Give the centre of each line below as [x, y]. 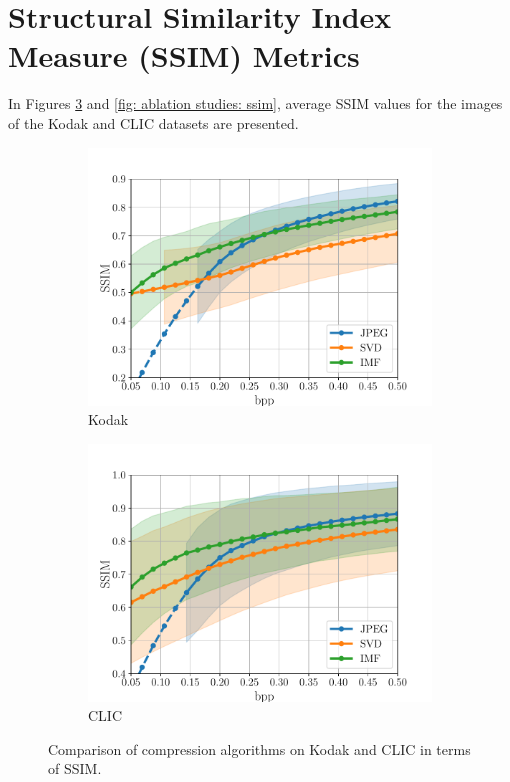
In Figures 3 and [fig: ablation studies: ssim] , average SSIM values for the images [255, 103]
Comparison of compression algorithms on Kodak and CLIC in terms [259, 748]
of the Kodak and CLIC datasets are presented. [153, 122]
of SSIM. [75, 768]
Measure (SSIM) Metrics [184, 55]
